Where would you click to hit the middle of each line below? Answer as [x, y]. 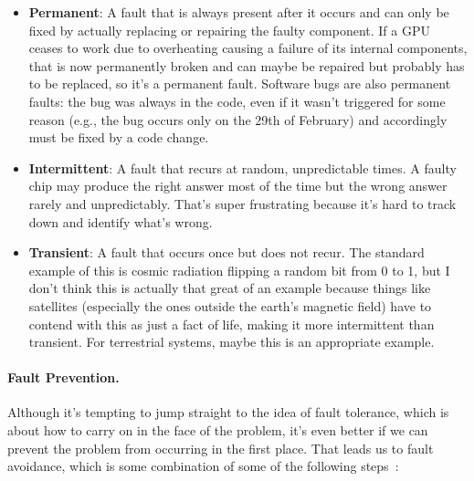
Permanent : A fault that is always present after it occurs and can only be [239, 12]
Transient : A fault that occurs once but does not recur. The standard [226, 252]
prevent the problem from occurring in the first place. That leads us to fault [221, 448]
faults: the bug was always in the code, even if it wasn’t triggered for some [237, 101]
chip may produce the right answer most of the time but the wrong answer [238, 186]
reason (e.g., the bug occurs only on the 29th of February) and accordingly [238, 119]
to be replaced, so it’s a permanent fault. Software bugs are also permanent [240, 84]
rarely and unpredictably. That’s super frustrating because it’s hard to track [242, 203]
